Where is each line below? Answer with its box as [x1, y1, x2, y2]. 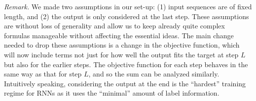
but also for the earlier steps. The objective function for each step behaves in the [4, 59, 248, 69]
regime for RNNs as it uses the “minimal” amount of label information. [4, 88, 219, 98]
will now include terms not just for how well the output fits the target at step [4, 49, 239, 59]
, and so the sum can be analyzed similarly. [88, 69, 219, 79]
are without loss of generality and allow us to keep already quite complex [4, 21, 225, 31]
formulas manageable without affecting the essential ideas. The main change [4, 30, 234, 40]
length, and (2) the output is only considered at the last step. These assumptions [4, 11, 249, 21]
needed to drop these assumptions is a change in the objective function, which [4, 40, 240, 50]
